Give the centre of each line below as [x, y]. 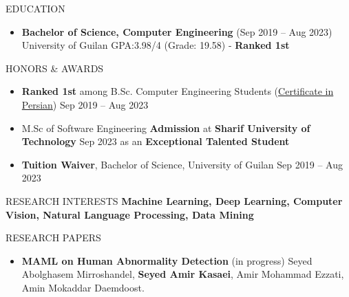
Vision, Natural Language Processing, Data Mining [130, 214]
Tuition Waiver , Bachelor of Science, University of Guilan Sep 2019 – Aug [182, 164]
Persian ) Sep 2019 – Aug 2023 [85, 104]
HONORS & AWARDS [55, 68]
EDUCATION [35, 8]
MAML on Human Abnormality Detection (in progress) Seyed [167, 260]
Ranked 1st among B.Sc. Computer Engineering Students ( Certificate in [178, 91]
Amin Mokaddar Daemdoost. [83, 287]
